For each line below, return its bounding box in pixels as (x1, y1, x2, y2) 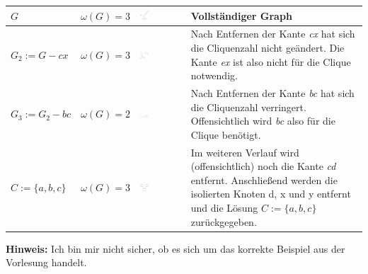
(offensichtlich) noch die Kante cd (190, 159, 336, 173)
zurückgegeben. (190, 214, 257, 229)
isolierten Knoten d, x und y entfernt (190, 186, 351, 201)
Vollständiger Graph (190, 8, 292, 23)
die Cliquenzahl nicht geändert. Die (190, 40, 345, 55)
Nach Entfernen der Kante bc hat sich (190, 85, 355, 100)
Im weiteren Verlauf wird (190, 144, 299, 159)
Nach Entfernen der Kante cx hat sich (190, 26, 355, 41)
